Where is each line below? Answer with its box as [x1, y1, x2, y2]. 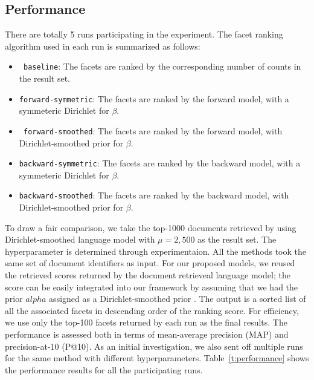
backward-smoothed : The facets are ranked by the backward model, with [19, 189, 289, 201]
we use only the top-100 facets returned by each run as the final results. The [5, 316, 287, 329]
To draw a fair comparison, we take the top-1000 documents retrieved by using [5, 221, 296, 234]
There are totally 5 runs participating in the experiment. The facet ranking [5, 28, 283, 41]
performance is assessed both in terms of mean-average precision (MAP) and [5, 327, 289, 340]
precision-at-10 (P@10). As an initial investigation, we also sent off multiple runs [5, 339, 303, 352]
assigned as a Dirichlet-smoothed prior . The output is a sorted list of [49, 292, 306, 305]
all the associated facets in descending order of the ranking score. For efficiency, [5, 304, 299, 316]
